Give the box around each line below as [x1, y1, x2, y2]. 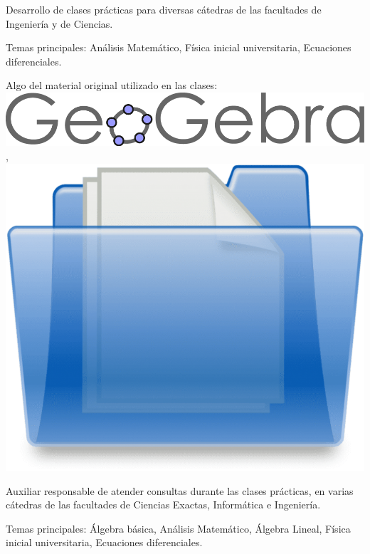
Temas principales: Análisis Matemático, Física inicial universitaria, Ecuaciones [6, 40, 351, 55]
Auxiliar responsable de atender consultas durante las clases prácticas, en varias [6, 483, 354, 498]
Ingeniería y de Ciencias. [6, 16, 113, 31]
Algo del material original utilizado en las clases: [6, 78, 218, 93]
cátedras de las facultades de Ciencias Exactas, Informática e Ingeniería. [6, 497, 321, 512]
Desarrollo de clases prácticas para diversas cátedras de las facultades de [6, 2, 322, 16]
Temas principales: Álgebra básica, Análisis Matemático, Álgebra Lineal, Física [6, 521, 351, 535]
